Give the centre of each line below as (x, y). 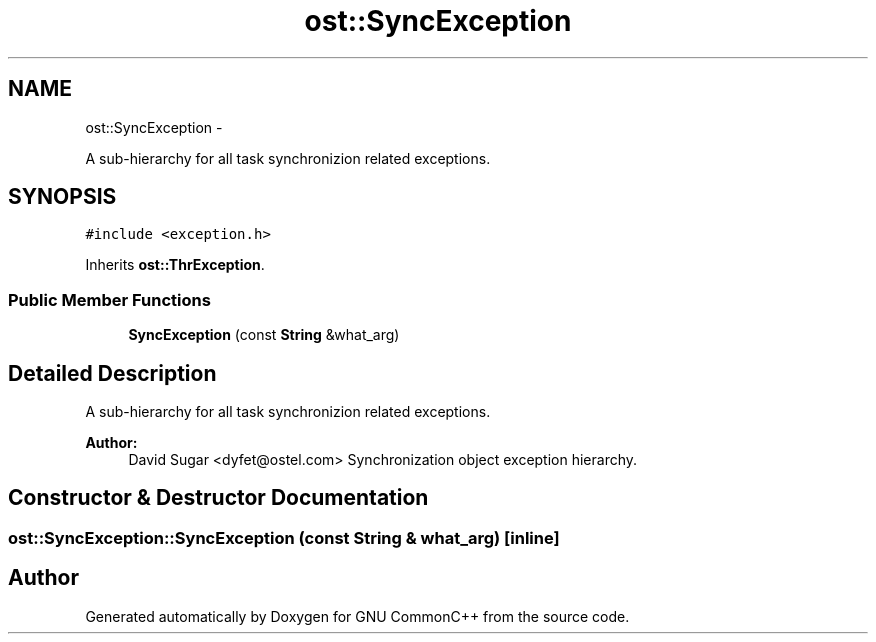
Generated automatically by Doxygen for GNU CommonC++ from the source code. (357, 616)
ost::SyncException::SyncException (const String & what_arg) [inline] (284, 537)
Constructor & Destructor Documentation (218, 498)
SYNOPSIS (62, 197)
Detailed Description (112, 373)
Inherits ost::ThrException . (175, 265)
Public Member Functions (109, 299)
